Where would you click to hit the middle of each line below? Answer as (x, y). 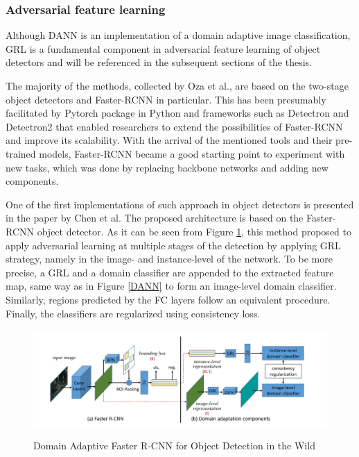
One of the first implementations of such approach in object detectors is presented (180, 204)
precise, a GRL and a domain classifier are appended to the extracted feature (170, 272)
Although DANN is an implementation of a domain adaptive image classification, (178, 35)
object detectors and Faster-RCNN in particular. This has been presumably (166, 99)
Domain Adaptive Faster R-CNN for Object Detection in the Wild (174, 445)
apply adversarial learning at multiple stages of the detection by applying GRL (173, 245)
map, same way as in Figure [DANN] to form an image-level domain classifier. (171, 286)
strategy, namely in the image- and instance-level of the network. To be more (169, 259)
